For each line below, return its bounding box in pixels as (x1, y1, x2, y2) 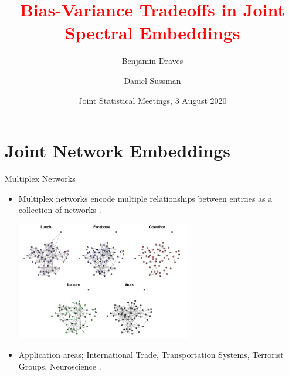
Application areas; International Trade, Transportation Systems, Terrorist (18, 348, 284, 361)
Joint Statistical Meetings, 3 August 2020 (78, 94, 227, 106)
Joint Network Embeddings (5, 138, 231, 162)
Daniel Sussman (124, 74, 181, 86)
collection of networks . (18, 204, 101, 216)
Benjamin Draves (121, 55, 183, 67)
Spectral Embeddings (64, 21, 240, 45)
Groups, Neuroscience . (18, 360, 101, 372)
